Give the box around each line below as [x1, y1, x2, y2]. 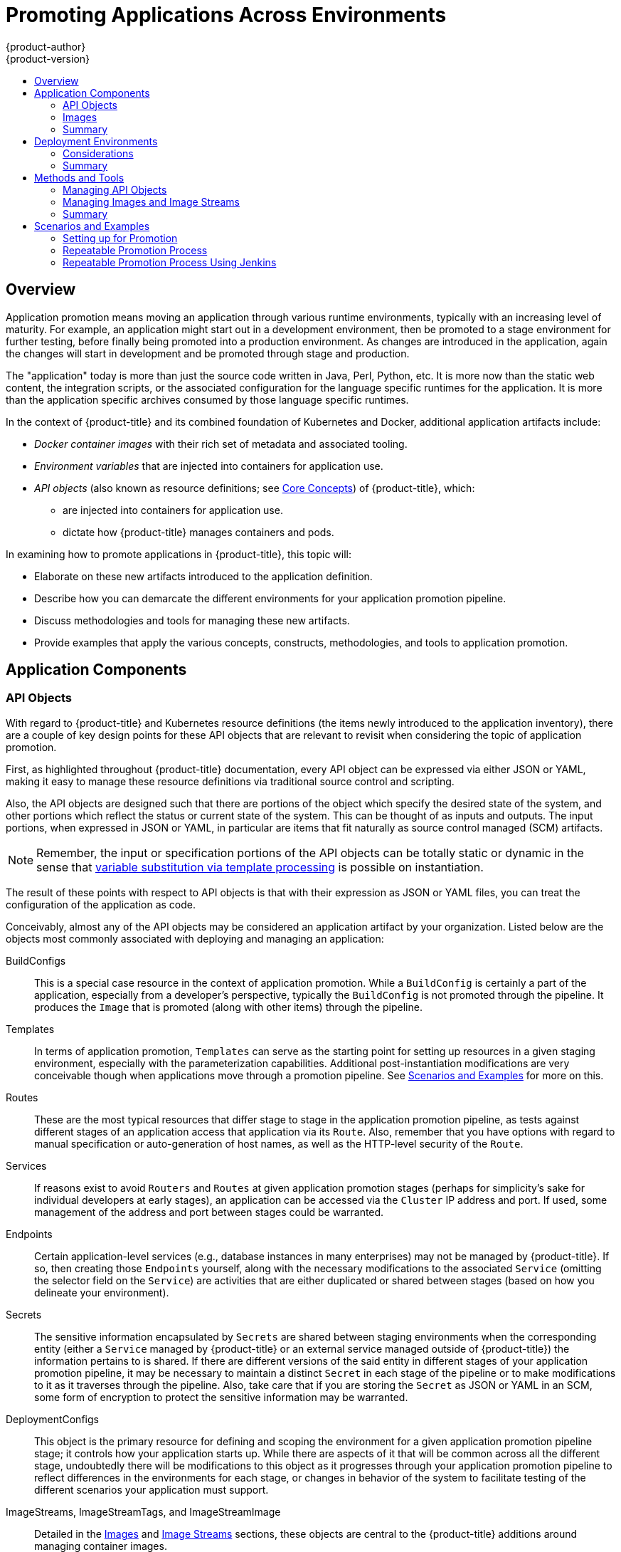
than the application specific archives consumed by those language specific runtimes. [6, 393, 409, 406]
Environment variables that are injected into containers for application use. [34, 459, 383, 472]
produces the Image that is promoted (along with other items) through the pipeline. [34, 1000, 423, 1013]
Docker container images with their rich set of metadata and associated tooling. [34, 437, 408, 450]
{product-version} [6, 52, 90, 65]
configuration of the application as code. [6, 898, 196, 911]
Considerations [63, 147, 134, 159]
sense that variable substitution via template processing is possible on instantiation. [36, 859, 484, 874]
